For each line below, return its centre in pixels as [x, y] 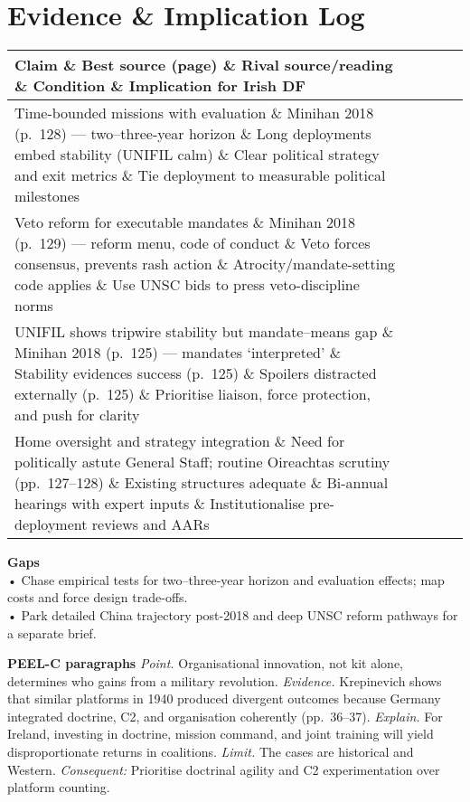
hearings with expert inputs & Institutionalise [160, 504]
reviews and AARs [150, 524]
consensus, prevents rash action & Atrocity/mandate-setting [205, 264]
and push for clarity [77, 415]
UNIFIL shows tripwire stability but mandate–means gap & [204, 332]
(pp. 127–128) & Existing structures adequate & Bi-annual [202, 483]
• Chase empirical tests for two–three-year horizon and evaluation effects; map [226, 579]
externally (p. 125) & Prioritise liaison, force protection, [193, 394]
